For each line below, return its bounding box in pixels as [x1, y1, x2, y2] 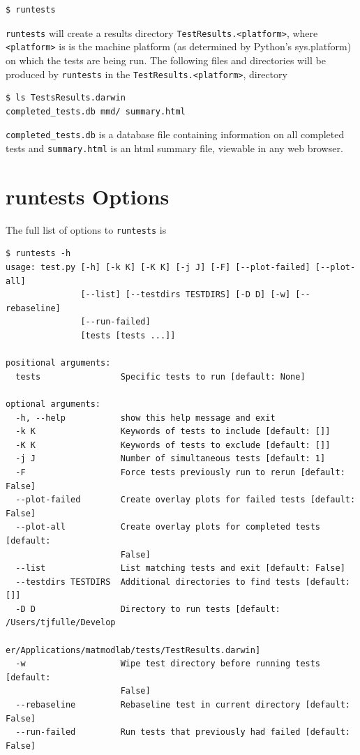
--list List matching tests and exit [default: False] [15, 563, 345, 574]
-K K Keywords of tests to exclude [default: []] [15, 440, 331, 450]
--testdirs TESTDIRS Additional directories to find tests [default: [15, 576, 350, 587]
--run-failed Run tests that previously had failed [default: [15, 727, 350, 738]
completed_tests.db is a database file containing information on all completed [6, 127, 345, 142]
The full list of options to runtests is [6, 222, 167, 237]
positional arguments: [6, 358, 111, 368]
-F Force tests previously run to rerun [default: [15, 467, 345, 477]
